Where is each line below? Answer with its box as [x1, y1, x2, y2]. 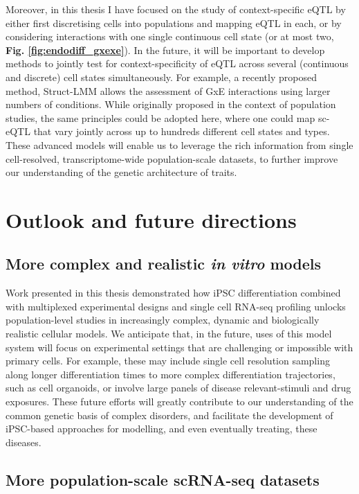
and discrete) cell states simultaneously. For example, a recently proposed [6, 69, 317, 84]
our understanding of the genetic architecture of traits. [6, 165, 237, 179]
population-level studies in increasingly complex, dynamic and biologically [6, 312, 320, 327]
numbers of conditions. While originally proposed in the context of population [6, 97, 336, 112]
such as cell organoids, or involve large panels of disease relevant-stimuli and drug [6, 380, 351, 395]
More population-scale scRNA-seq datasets [6, 468, 320, 490]
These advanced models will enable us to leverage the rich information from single [6, 137, 353, 152]
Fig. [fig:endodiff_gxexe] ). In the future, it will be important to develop [6, 42, 325, 57]
